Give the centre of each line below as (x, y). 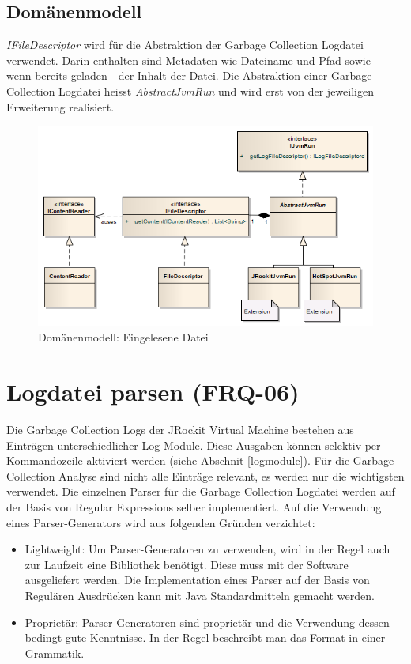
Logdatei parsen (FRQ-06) (153, 392)
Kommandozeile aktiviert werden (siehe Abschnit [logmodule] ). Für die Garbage (200, 460)
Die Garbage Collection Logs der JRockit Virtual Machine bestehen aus (180, 430)
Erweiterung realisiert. (60, 106)
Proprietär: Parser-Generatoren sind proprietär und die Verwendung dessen (207, 622)
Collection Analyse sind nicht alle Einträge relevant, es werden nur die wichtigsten (205, 475)
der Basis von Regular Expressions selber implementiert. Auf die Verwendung (194, 506)
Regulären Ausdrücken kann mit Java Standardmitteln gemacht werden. (200, 595)
